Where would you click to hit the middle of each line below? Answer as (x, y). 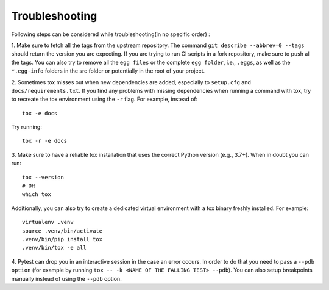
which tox (37, 194)
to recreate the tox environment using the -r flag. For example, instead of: (104, 99)
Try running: (27, 127)
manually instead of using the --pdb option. (66, 278)
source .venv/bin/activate (62, 231)
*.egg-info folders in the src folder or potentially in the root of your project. (108, 71)
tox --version (43, 177)
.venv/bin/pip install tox (62, 239)
